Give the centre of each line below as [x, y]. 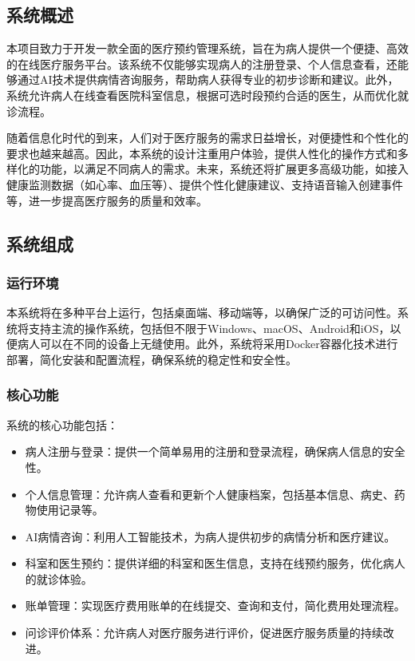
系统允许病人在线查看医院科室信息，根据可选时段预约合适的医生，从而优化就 [207, 95]
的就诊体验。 [59, 578]
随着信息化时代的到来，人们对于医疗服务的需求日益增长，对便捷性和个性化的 [207, 138]
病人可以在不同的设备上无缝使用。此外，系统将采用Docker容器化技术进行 [207, 344]
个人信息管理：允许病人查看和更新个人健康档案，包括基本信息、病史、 [209, 494]
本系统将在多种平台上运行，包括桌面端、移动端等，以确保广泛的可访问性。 [202, 313]
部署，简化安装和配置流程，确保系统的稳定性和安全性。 [152, 359]
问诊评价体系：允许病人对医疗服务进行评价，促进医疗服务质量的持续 [204, 633]
